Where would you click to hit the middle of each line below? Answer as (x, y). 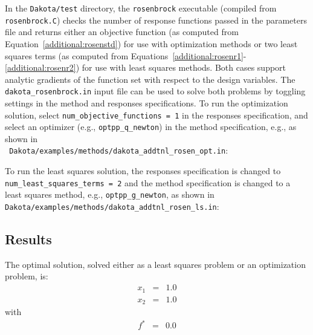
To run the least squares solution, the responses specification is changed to (143, 171)
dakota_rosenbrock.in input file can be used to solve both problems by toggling (155, 91)
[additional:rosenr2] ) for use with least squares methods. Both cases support (146, 67)
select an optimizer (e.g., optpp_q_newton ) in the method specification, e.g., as (151, 127)
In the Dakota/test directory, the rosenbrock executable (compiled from (141, 8)
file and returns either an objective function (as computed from (122, 32)
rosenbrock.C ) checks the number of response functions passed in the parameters (156, 20)
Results (28, 239)
